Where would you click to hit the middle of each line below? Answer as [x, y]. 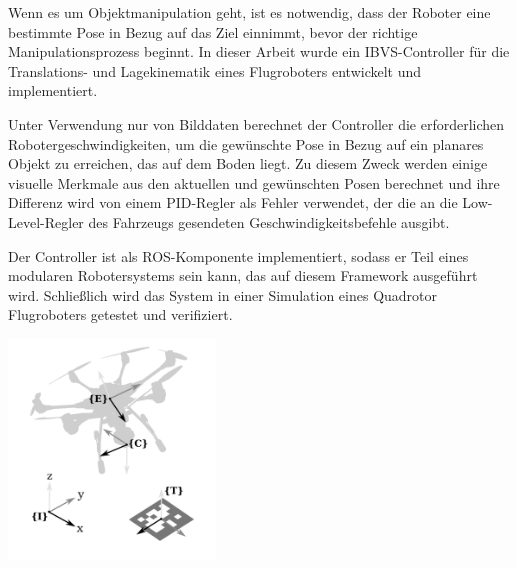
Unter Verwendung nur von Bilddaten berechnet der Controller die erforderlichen [256, 123]
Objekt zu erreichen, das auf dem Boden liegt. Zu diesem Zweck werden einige [248, 163]
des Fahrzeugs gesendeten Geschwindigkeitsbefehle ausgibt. [269, 221]
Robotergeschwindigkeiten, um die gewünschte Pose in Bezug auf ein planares [246, 143]
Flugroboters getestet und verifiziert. [120, 314]
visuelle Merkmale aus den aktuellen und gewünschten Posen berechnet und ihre [254, 182]
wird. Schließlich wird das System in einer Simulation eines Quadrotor [223, 294]
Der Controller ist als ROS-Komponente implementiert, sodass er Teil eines [238, 255]
